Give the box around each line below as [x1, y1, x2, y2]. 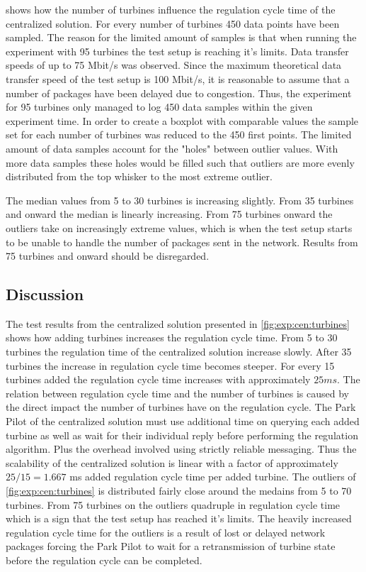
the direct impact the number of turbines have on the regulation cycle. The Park [6, 400, 356, 414]
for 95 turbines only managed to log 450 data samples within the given [6, 99, 313, 114]
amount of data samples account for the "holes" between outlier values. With [6, 141, 338, 155]
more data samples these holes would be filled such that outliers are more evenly [6, 155, 355, 170]
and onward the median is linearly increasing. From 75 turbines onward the [6, 207, 333, 221]
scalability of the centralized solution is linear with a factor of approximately [6, 455, 338, 470]
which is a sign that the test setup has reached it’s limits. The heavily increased [6, 511, 352, 526]
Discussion [6, 283, 84, 305]
